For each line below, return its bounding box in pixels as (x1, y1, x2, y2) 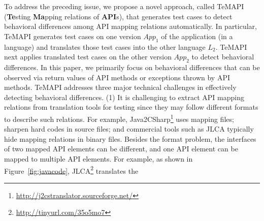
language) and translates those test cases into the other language (4, 41, 206, 52)
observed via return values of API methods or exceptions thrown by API (4, 72, 230, 82)
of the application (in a (161, 30, 233, 41)
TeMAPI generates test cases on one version (4, 30, 141, 41)
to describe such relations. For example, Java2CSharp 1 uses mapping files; (4, 112, 234, 124)
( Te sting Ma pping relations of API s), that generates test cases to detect (4, 11, 233, 21)
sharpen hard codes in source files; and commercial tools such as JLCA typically (4, 123, 254, 134)
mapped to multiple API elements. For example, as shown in (4, 153, 193, 164)
